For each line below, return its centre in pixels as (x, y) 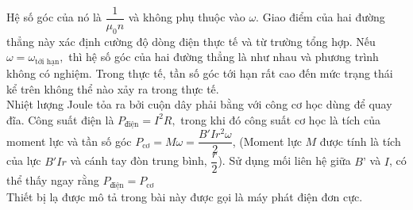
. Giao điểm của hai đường (320, 17)
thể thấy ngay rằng (53, 180)
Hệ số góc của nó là (54, 17)
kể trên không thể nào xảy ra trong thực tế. (113, 88)
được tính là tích (360, 141)
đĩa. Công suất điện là (60, 119)
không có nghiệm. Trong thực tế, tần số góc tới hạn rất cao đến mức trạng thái (200, 73)
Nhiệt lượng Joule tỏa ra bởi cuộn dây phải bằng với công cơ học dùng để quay (199, 104)
